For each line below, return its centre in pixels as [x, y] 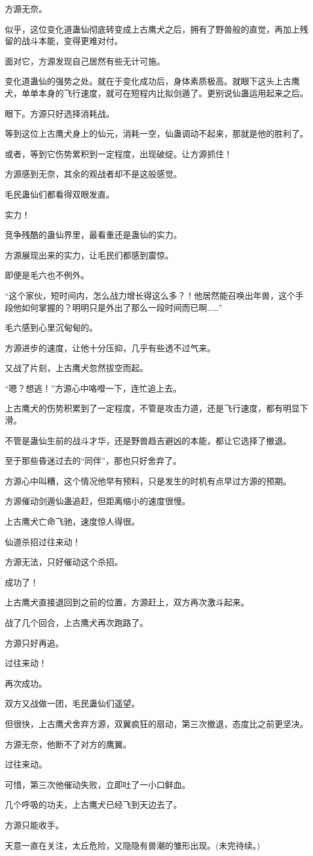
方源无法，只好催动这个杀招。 [64, 562]
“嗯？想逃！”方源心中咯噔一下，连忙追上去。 [93, 388]
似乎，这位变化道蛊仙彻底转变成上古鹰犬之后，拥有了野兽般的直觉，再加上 [152, 29]
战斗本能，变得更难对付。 [72, 41]
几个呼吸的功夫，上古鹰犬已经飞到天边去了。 [93, 804]
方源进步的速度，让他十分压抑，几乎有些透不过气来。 [110, 347]
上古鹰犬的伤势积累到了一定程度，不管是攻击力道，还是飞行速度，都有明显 [152, 408]
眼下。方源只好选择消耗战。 [60, 113]
